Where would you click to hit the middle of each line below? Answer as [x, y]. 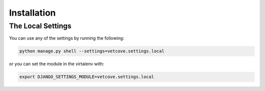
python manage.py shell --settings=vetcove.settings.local [92, 51]
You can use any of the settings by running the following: [67, 38]
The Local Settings [40, 26]
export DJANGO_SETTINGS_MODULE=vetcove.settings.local [87, 77]
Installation [32, 13]
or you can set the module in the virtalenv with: [57, 64]
